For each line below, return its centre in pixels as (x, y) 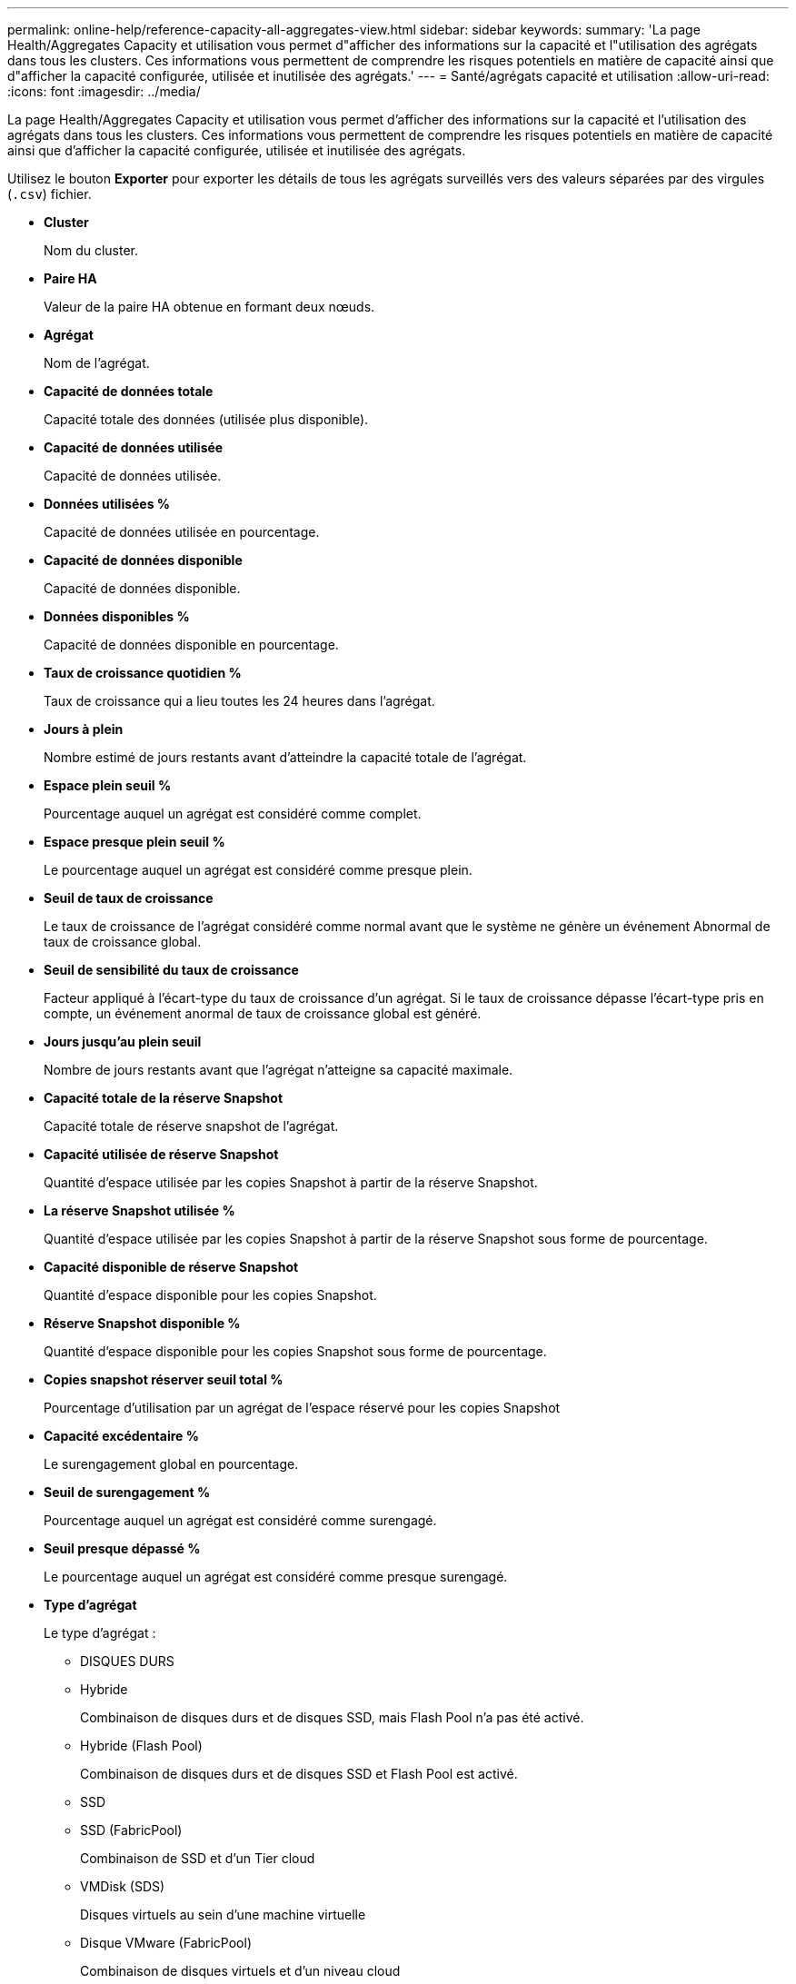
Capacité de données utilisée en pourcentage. (182, 532)
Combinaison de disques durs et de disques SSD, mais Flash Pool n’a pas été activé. (332, 1717)
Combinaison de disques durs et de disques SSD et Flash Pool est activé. (299, 1774)
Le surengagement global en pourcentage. (171, 1464)
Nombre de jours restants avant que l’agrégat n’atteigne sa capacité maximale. (279, 1070)
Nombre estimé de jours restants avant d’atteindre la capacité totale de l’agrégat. (285, 757)
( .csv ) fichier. (50, 194)
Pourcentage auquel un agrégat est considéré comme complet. (233, 813)
